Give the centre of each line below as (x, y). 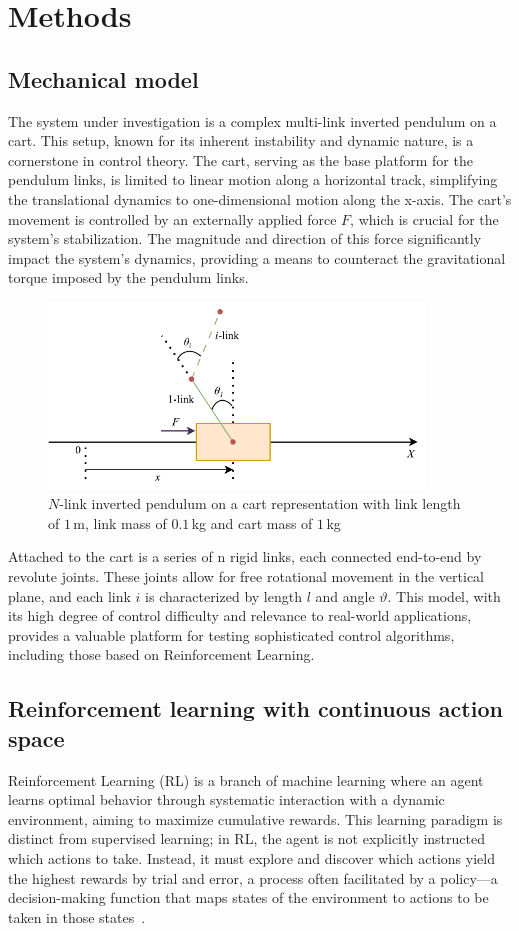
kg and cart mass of (252, 522)
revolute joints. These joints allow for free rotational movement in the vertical (246, 576)
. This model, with (444, 595)
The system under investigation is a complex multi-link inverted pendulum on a (252, 120)
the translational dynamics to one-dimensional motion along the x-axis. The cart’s (260, 198)
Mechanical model (103, 78)
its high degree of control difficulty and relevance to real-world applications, (240, 615)
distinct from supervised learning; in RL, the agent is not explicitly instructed (246, 838)
